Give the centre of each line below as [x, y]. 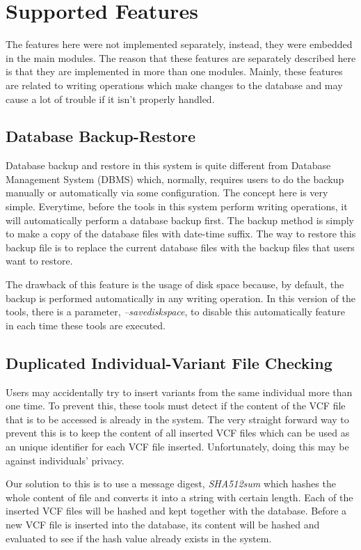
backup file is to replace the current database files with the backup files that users [180, 247]
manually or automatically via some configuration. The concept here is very [167, 192]
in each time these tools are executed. [86, 325]
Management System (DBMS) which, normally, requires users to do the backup [175, 179]
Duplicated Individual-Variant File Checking [169, 362]
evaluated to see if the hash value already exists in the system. [139, 538]
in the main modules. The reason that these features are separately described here [181, 57]
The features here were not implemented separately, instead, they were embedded [179, 44]
